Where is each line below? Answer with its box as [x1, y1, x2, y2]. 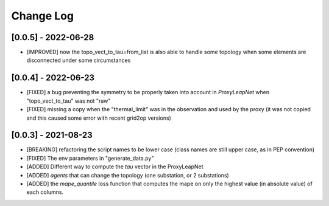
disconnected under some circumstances [26, 57, 131, 64]
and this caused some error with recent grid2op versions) [26, 114, 172, 122]
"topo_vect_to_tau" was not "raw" [26, 97, 111, 105]
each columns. [26, 188, 64, 196]
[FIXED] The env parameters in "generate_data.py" [26, 154, 154, 162]
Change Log [11, 9, 74, 22]
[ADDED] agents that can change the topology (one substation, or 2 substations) [26, 171, 230, 179]
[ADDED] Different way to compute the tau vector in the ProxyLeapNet [26, 163, 203, 170]
